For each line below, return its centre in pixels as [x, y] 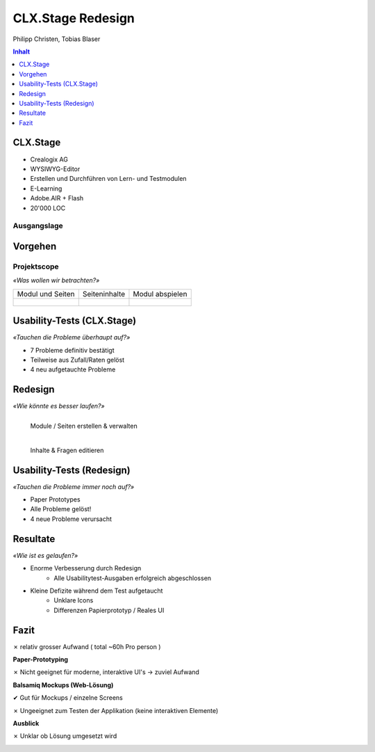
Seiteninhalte [104, 294]
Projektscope [36, 266]
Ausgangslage [38, 226]
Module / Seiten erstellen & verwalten [84, 426]
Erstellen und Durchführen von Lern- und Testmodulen [108, 179]
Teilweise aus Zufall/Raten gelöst [77, 360]
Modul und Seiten [46, 294]
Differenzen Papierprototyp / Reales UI [109, 610]
